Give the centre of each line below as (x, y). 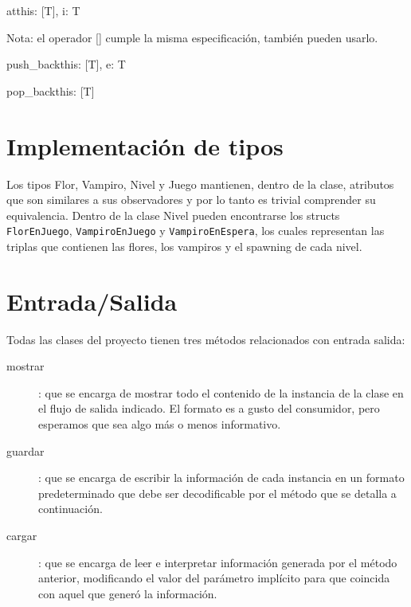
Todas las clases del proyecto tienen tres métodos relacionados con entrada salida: (206, 339)
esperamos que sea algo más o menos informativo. (160, 424)
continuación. (70, 509)
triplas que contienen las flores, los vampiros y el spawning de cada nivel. (184, 246)
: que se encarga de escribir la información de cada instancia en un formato (221, 478)
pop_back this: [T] (51, 90)
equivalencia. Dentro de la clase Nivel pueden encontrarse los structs (173, 215)
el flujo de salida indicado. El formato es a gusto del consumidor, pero (209, 408)
